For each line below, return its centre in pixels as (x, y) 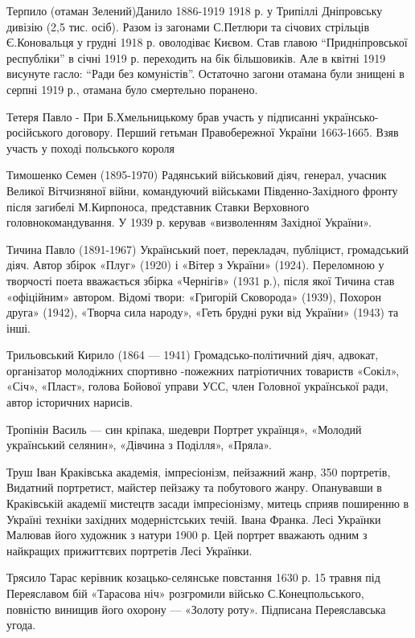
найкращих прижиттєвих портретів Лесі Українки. (129, 550)
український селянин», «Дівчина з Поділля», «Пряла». (139, 445)
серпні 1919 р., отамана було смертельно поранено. (132, 89)
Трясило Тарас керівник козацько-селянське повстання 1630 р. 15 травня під (193, 577)
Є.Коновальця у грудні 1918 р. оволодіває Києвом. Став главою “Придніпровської (207, 42)
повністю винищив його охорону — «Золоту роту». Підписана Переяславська (196, 609)
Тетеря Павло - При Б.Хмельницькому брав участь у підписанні (163, 116)
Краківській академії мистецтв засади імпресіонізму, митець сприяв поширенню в (208, 503)
